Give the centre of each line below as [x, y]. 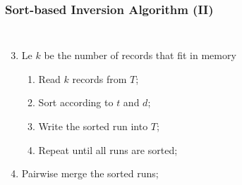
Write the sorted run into [93, 126]
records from [99, 78]
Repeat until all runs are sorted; [108, 149]
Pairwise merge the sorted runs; [90, 173]
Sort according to [76, 102]
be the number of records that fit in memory [140, 55]
